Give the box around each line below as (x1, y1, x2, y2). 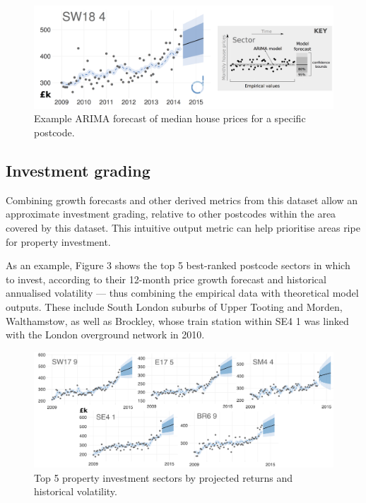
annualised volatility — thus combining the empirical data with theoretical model (6, 285, 359, 300)
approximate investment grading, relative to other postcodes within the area (6, 206, 336, 221)
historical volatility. (34, 484, 117, 499)
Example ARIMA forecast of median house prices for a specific (34, 111, 306, 126)
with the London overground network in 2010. (6, 327, 205, 342)
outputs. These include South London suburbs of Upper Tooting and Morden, (6, 300, 343, 314)
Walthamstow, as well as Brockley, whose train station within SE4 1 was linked (6, 313, 349, 328)
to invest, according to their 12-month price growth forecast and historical (6, 271, 326, 286)
